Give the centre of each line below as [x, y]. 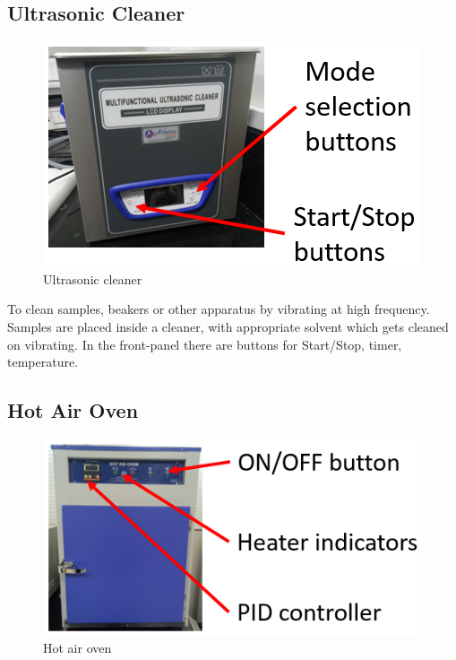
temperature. [43, 362]
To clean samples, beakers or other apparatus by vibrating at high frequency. [219, 309]
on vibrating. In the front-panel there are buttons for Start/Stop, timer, [205, 344]
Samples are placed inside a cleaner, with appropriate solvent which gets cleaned [228, 326]
